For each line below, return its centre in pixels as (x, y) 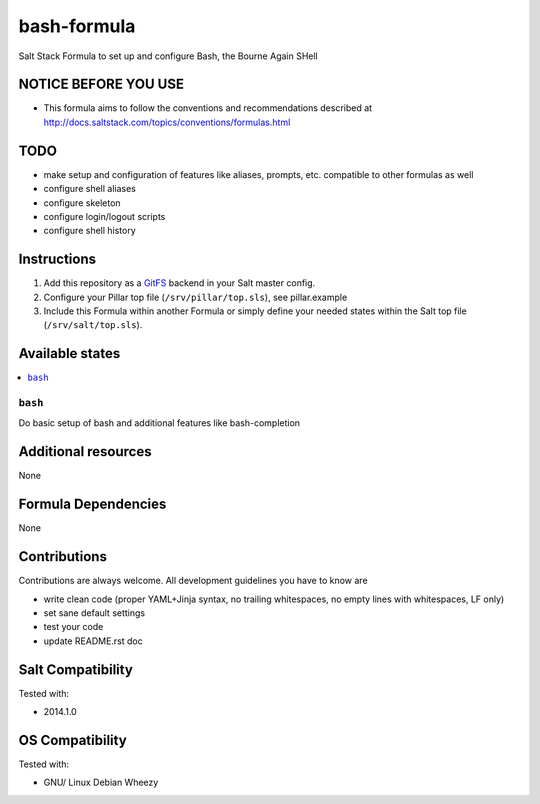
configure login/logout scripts (104, 216)
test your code (73, 627)
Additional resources (85, 451)
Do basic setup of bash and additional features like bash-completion (159, 423)
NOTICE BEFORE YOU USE (101, 84)
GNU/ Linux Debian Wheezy (101, 782)
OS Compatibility (72, 740)
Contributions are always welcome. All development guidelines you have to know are (193, 581)
